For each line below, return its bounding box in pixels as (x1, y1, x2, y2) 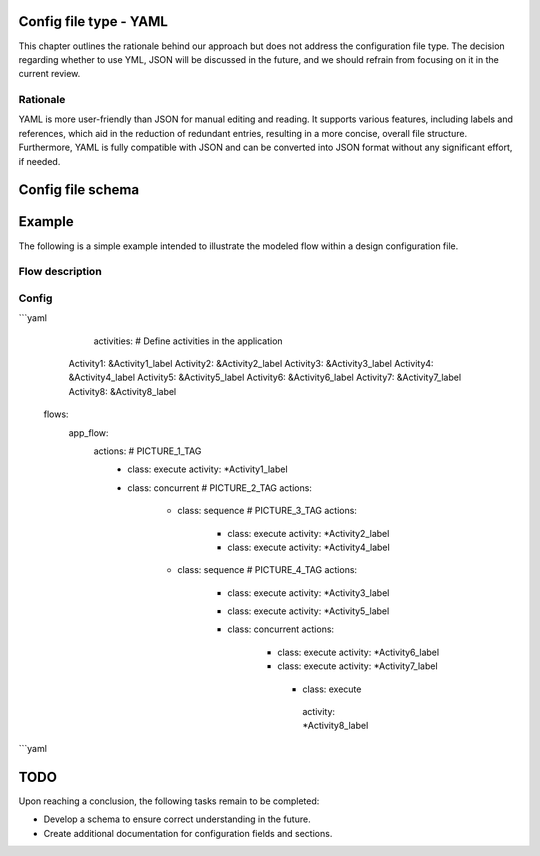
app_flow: (68, 426, 109, 439)
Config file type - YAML (18, 13, 169, 30)
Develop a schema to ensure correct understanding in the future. (43, 813, 311, 825)
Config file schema (18, 181, 140, 199)
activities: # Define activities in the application (93, 335, 284, 347)
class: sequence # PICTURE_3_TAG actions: (177, 505, 357, 517)
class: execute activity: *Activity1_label (127, 463, 289, 475)
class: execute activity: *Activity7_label (277, 660, 439, 672)
